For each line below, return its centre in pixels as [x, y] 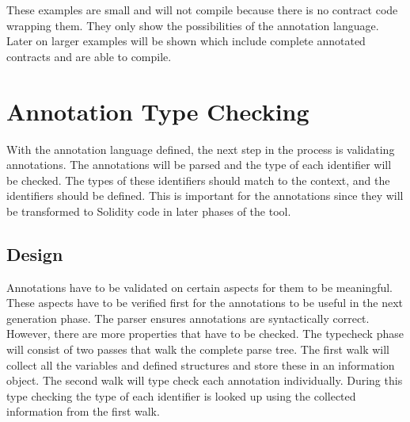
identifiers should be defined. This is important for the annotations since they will [205, 196]
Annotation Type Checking [158, 111]
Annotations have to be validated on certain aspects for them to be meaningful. [199, 287]
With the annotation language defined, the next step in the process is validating [201, 149]
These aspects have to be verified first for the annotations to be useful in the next [205, 303]
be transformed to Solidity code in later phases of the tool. [149, 211]
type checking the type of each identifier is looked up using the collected [181, 395]
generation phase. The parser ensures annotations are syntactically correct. [188, 318]
